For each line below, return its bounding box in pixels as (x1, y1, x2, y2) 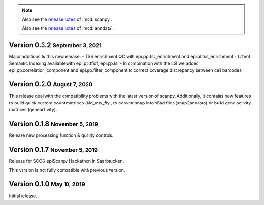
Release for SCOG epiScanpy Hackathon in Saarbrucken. (9, 158, 124, 164)
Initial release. (9, 193, 37, 199)
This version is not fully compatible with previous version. (9, 167, 125, 173)
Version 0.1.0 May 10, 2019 (9, 180, 85, 188)
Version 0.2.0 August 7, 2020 (9, 80, 93, 88)
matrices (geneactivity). (9, 107, 57, 113)
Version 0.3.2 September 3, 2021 (9, 41, 102, 49)
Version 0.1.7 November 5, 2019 (9, 145, 98, 154)
